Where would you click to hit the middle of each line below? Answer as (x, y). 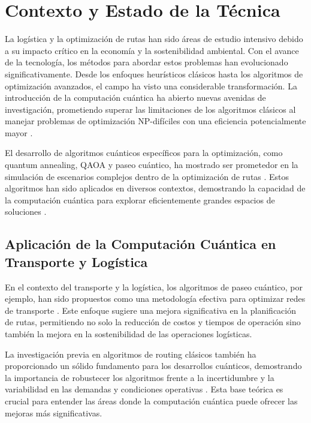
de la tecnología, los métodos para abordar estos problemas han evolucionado (147, 62)
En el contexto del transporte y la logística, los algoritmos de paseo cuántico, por (154, 286)
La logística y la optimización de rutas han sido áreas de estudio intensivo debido (154, 39)
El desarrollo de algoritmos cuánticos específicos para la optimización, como (144, 153)
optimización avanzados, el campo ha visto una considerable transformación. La (151, 85)
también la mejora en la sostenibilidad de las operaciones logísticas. (129, 334)
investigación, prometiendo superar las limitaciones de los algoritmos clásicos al (150, 109)
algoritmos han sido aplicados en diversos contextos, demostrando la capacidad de (155, 188)
